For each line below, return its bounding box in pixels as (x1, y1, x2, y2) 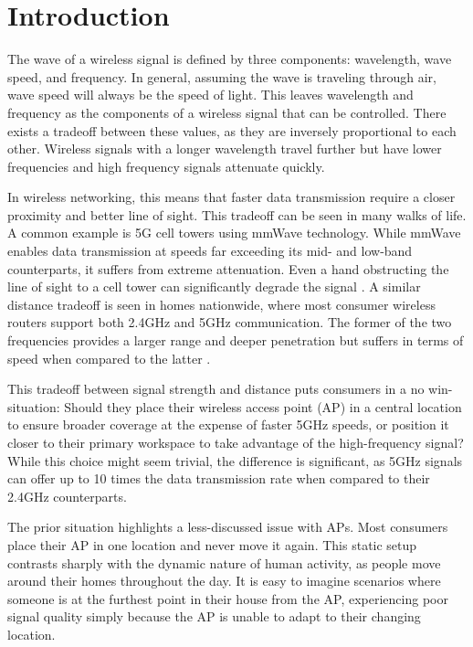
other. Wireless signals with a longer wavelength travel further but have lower (7, 139, 442, 158)
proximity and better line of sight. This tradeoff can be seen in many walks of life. (7, 205, 467, 224)
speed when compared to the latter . (7, 348, 211, 367)
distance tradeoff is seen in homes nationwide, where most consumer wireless (7, 294, 436, 313)
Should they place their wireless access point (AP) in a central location (64, 397, 462, 416)
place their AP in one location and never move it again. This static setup (7, 535, 417, 554)
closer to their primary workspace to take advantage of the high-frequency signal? (7, 433, 464, 451)
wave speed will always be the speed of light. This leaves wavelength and (7, 85, 414, 104)
